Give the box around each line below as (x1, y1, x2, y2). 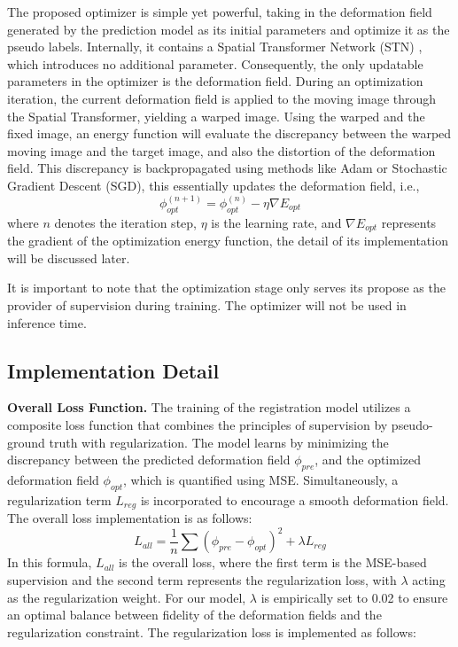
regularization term (7, 490, 112, 509)
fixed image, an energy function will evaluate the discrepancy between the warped (7, 124, 452, 143)
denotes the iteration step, (54, 213, 197, 231)
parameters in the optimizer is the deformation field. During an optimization (7, 72, 423, 90)
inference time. (7, 313, 87, 331)
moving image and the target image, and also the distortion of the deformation (7, 141, 436, 160)
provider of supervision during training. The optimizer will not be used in (7, 296, 407, 314)
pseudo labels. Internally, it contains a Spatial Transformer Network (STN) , (7, 37, 423, 56)
